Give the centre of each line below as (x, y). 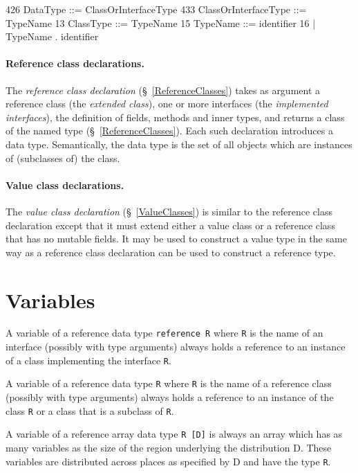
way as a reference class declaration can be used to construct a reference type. (171, 252)
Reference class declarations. (75, 63)
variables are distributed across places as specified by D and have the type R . (168, 461)
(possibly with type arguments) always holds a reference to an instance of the (170, 397)
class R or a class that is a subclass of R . (90, 410)
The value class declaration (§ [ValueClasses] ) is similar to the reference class (169, 211)
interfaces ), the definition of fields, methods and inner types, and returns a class (175, 117)
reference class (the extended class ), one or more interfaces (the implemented (167, 104)
